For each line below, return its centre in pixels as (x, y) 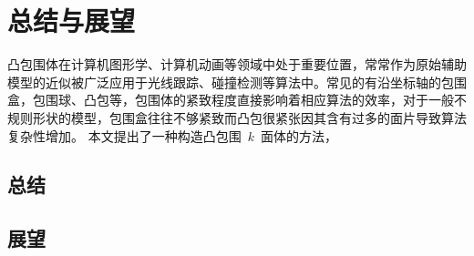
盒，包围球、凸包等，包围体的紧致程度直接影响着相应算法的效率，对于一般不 (237, 100)
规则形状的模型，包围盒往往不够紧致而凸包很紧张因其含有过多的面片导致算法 (237, 117)
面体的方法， (299, 135)
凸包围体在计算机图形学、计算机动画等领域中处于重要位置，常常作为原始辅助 (237, 64)
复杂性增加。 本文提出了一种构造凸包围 (124, 135)
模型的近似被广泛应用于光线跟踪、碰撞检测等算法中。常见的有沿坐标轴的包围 (237, 82)
